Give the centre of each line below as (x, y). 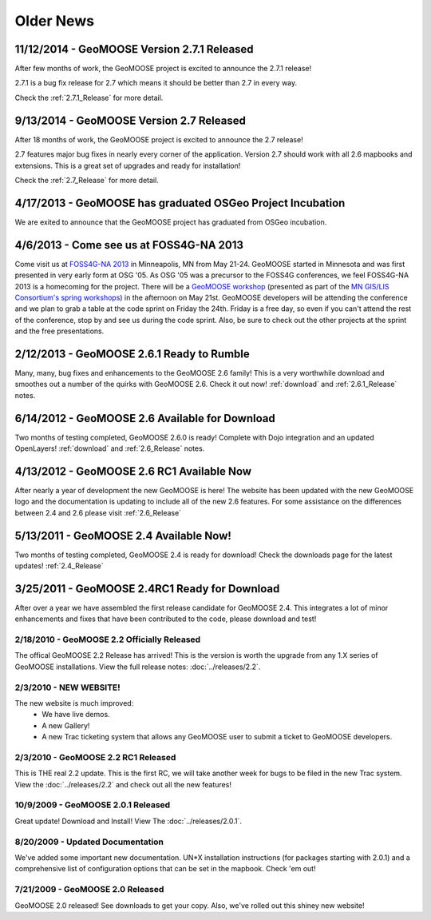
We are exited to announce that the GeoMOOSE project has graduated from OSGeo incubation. (171, 222)
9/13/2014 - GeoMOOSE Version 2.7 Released (130, 120)
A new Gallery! (66, 725)
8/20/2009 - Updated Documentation (89, 842)
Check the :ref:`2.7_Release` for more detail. (87, 180)
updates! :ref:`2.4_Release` (59, 566)
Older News (55, 21)
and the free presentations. (59, 331)
